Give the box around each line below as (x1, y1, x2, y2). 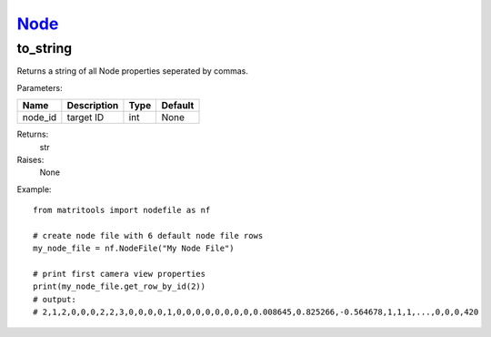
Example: (16, 183, 52, 195)
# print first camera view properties (33, 269, 206, 280)
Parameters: (16, 82, 63, 93)
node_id (22, 111, 57, 124)
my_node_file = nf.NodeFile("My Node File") (33, 243, 235, 254)
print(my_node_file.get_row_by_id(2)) (33, 281, 206, 291)
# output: (33, 294, 76, 304)
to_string (16, 40, 73, 56)
